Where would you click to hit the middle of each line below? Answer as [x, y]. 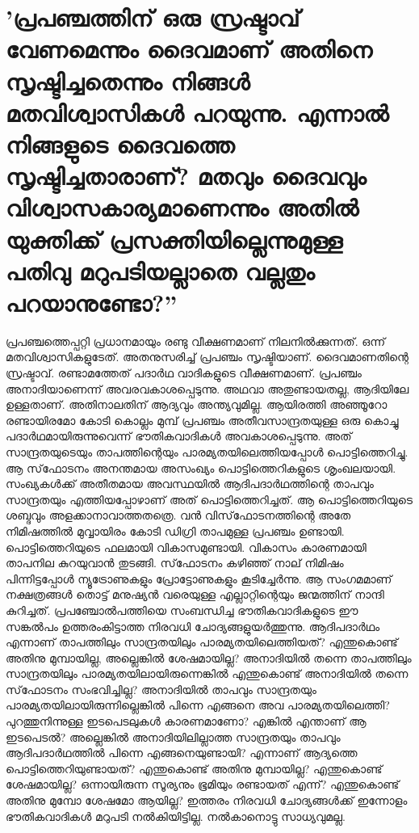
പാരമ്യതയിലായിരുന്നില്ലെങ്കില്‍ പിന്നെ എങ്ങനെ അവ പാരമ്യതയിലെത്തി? [198, 705]
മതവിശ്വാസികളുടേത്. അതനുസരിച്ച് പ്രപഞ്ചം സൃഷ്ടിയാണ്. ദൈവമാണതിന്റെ [207, 357]
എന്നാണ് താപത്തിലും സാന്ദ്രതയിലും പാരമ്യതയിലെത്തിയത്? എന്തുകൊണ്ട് [202, 642]
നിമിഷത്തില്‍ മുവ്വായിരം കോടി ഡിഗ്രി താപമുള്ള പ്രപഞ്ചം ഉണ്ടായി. [175, 530]
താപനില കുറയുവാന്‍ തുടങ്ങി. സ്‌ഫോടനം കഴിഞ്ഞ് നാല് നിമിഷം [175, 563]
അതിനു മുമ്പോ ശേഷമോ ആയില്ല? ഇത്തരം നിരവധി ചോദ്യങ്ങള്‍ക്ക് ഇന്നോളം [207, 800]
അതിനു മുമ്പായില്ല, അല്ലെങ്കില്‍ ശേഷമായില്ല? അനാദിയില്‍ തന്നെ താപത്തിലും [209, 657]
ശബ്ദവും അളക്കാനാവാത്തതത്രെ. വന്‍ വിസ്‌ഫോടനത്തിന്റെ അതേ [178, 515]
